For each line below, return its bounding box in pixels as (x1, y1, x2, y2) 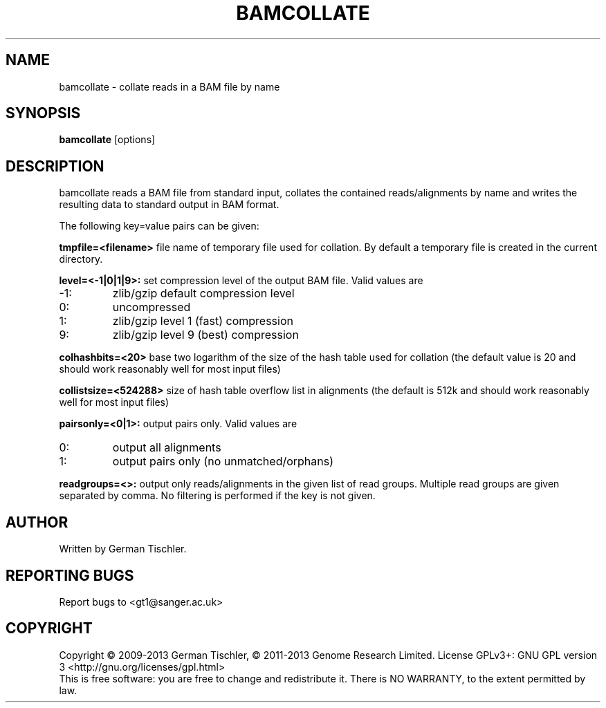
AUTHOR (6, 513, 68, 531)
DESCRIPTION (6, 157, 104, 175)
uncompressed (112, 300, 191, 315)
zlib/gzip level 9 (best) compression (112, 328, 299, 342)
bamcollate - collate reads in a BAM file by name (59, 80, 280, 93)
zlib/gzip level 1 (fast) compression (112, 314, 293, 328)
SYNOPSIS (6, 104, 81, 122)
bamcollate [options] (59, 133, 156, 146)
